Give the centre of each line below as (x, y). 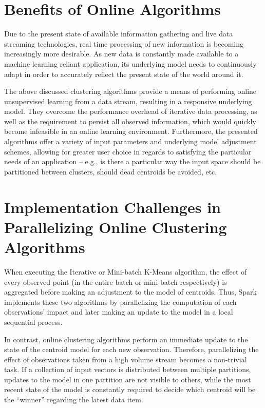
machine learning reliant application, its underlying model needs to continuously (130, 63)
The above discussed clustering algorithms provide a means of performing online (130, 91)
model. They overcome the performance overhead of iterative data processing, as (131, 111)
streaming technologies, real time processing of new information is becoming (124, 43)
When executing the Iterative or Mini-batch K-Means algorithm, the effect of (126, 271)
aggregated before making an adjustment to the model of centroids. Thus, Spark (130, 292)
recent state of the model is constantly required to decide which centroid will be (130, 389)
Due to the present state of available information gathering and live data (119, 34)
